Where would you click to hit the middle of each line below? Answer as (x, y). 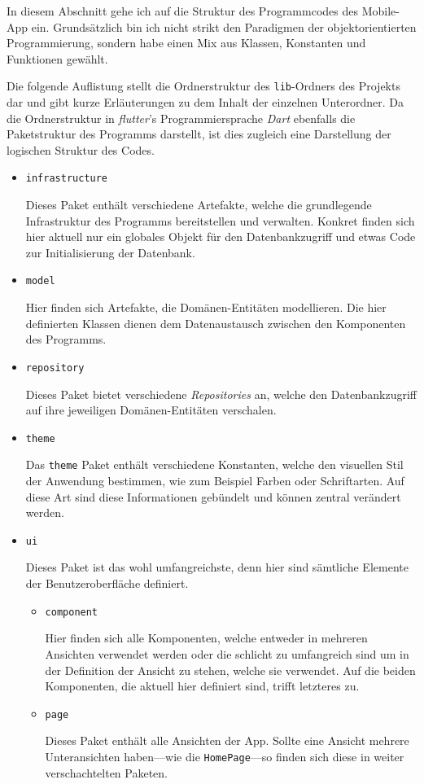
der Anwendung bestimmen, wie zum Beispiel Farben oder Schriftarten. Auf (215, 481)
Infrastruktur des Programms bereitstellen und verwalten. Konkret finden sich (220, 220)
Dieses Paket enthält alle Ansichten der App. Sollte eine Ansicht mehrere (227, 740)
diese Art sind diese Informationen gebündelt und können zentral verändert (213, 496)
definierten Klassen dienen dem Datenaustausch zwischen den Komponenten (216, 323)
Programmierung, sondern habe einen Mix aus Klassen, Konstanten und (186, 43)
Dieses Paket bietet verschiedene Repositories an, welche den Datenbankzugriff (221, 394)
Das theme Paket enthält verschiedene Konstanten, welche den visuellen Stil (214, 464)
